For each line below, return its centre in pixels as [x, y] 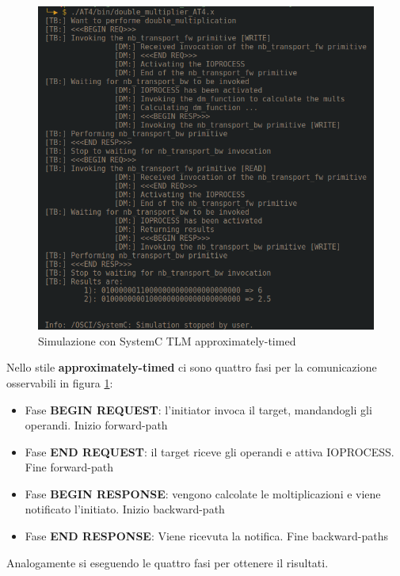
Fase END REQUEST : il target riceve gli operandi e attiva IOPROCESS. [210, 451]
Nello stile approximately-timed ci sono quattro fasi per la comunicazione [192, 367]
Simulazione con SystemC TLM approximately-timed [167, 340]
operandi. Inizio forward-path [96, 425]
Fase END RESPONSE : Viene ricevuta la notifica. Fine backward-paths [206, 536]
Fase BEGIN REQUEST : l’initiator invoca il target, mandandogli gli [198, 409]
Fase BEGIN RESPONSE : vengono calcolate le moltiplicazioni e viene [203, 493]
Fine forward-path [69, 467]
